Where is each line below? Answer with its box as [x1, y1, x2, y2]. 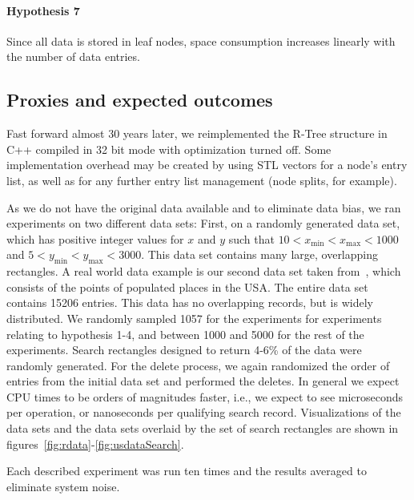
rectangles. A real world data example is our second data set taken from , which [6, 263, 401, 280]
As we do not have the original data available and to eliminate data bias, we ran [6, 199, 401, 216]
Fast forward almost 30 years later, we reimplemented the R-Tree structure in [6, 125, 388, 142]
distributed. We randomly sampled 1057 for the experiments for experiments [6, 309, 382, 326]
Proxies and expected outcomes [6, 87, 273, 112]
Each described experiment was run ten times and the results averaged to [6, 462, 367, 479]
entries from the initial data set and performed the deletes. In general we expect [6, 373, 400, 389]
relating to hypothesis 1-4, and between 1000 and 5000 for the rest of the [6, 325, 364, 342]
